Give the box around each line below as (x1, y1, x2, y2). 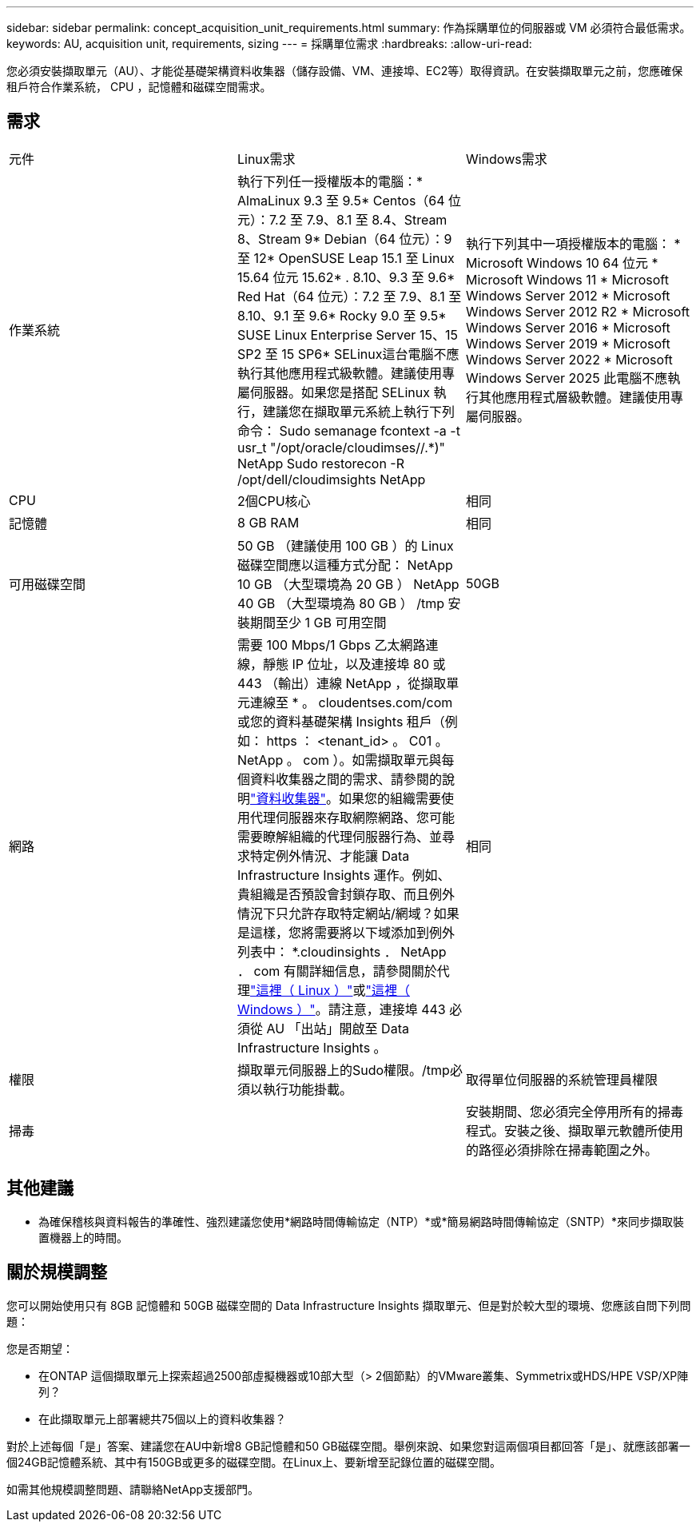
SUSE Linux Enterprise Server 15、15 (237, 326, 458, 343)
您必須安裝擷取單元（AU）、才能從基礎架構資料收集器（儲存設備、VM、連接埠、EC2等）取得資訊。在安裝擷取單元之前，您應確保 (6, 64, 683, 78)
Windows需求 (465, 150, 547, 167)
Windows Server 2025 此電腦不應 (465, 369, 668, 386)
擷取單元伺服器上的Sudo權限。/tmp (237, 1061, 450, 1078)
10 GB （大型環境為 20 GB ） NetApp (237, 575, 459, 592)
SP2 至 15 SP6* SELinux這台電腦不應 (237, 345, 459, 362)
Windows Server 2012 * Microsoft (465, 287, 670, 304)
